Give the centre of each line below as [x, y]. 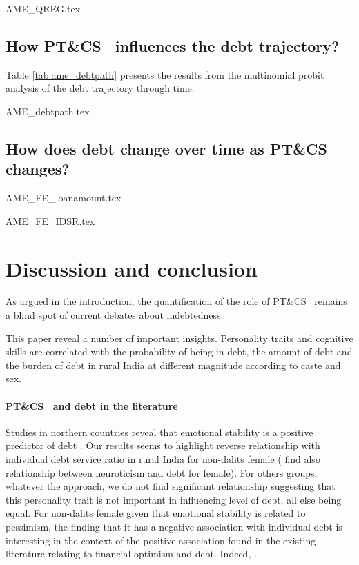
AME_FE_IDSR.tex [50, 220]
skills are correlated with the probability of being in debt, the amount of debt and [179, 351]
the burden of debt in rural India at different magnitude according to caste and [173, 365]
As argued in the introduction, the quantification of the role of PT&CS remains [176, 301]
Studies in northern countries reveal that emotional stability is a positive [159, 432]
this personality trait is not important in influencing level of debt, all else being [174, 499]
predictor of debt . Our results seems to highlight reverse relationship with [163, 445]
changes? [38, 169]
